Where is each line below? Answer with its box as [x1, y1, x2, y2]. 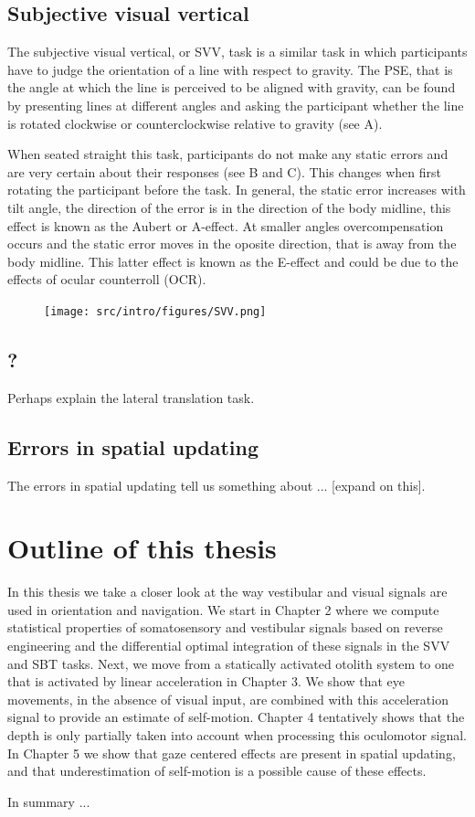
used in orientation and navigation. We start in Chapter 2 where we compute [7, 599, 439, 619]
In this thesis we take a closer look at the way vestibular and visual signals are [7, 582, 448, 601]
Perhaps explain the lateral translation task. [7, 387, 255, 407]
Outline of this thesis [7, 529, 277, 567]
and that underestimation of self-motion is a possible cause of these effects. [7, 761, 427, 780]
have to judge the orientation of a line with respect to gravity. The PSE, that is [7, 59, 453, 79]
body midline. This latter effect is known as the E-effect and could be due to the [7, 251, 459, 271]
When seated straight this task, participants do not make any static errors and [7, 144, 449, 164]
